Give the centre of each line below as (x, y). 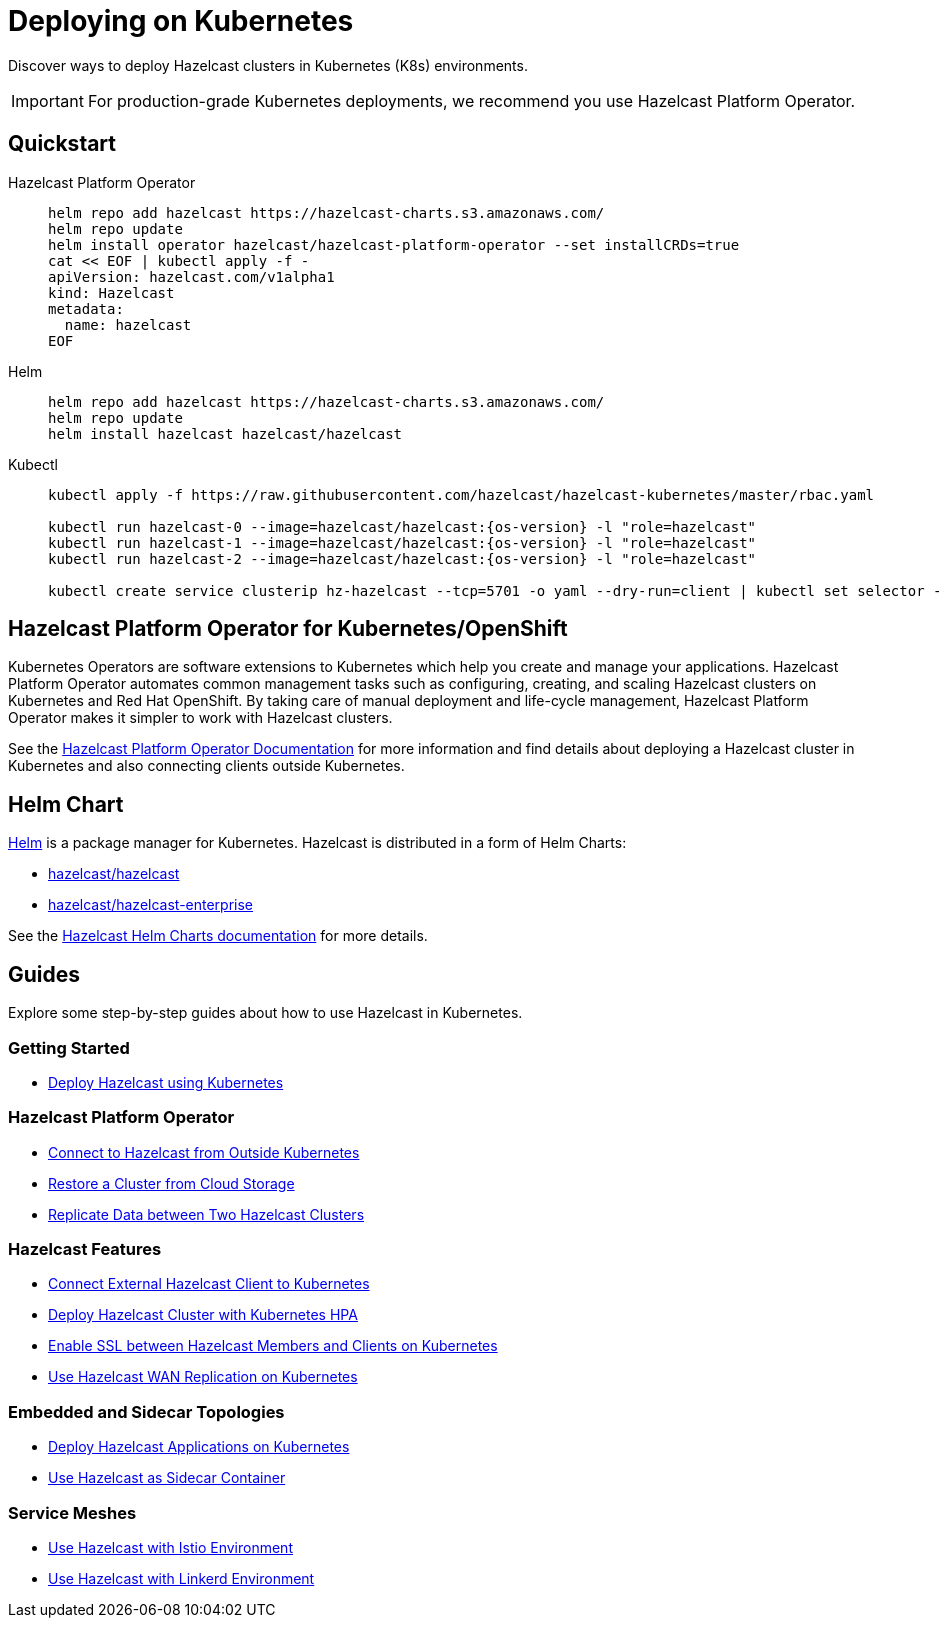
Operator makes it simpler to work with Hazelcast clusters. (200, 718)
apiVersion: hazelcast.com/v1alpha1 (191, 276)
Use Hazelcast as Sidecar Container (167, 1478)
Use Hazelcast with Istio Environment (170, 1547)
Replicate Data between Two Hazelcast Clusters (206, 1214)
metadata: (86, 308)
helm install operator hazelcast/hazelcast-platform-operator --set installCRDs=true (394, 244)
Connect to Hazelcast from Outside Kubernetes (204, 1152)
